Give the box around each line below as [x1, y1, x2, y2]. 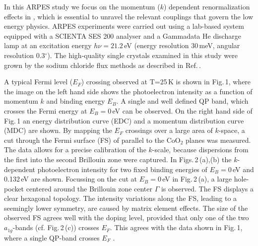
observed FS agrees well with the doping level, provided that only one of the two [4, 212, 249, 223]
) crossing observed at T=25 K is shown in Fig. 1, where [81, 76, 251, 87]
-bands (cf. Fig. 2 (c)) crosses [12, 222, 99, 233]
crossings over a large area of [125, 125, 213, 135]
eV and [233, 164, 254, 174]
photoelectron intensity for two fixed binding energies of [37, 164, 207, 174]
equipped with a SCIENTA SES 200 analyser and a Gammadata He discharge [4, 30, 241, 41]
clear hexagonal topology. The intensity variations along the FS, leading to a [4, 193, 237, 203]
